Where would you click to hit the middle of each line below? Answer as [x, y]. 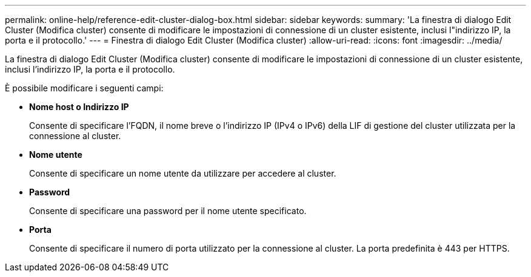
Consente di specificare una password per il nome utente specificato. [168, 211]
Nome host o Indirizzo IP [79, 107]
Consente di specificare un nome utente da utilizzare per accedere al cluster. [183, 173]
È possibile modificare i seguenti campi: [84, 88]
